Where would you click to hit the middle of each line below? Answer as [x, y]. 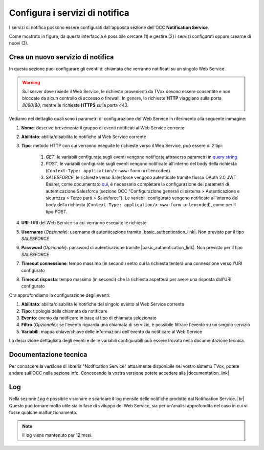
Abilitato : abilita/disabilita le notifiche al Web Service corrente [84, 137]
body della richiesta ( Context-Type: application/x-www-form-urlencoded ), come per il [141, 205]
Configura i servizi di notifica [69, 13]
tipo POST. [57, 212]
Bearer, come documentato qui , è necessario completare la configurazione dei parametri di [137, 184]
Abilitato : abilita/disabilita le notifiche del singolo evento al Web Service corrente [103, 304]
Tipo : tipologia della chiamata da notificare [64, 311]
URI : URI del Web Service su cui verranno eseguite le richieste [84, 223]
